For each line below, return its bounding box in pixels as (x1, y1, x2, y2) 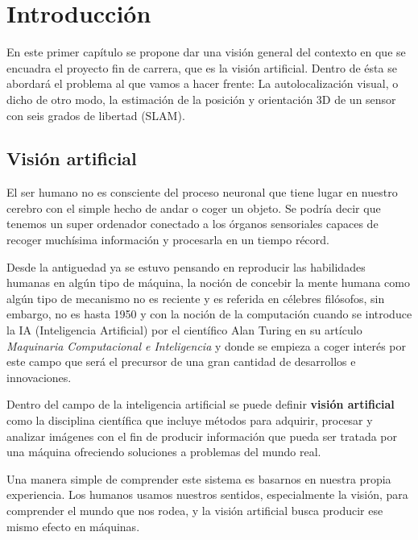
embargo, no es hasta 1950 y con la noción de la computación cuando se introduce (6, 305, 412, 322)
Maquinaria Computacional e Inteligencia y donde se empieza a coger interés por (6, 337, 407, 354)
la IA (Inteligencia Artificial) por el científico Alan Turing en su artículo (6, 322, 362, 339)
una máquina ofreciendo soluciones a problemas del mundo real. (6, 443, 321, 460)
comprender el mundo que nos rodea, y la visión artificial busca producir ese (6, 501, 383, 518)
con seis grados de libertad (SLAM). (6, 106, 185, 123)
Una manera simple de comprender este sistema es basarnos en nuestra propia (6, 470, 391, 487)
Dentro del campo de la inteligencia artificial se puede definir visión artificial (6, 396, 395, 413)
